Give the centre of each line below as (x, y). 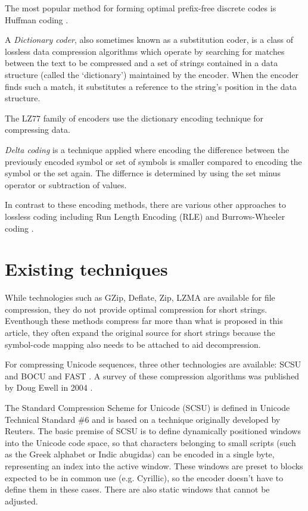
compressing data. (38, 130)
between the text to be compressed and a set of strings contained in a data (141, 63)
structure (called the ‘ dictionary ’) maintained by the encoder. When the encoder (152, 74)
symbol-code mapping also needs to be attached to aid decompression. (133, 344)
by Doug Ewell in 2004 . (49, 387)
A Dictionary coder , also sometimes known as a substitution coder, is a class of (149, 40)
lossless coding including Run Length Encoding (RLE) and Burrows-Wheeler (145, 216)
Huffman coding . (37, 19)
